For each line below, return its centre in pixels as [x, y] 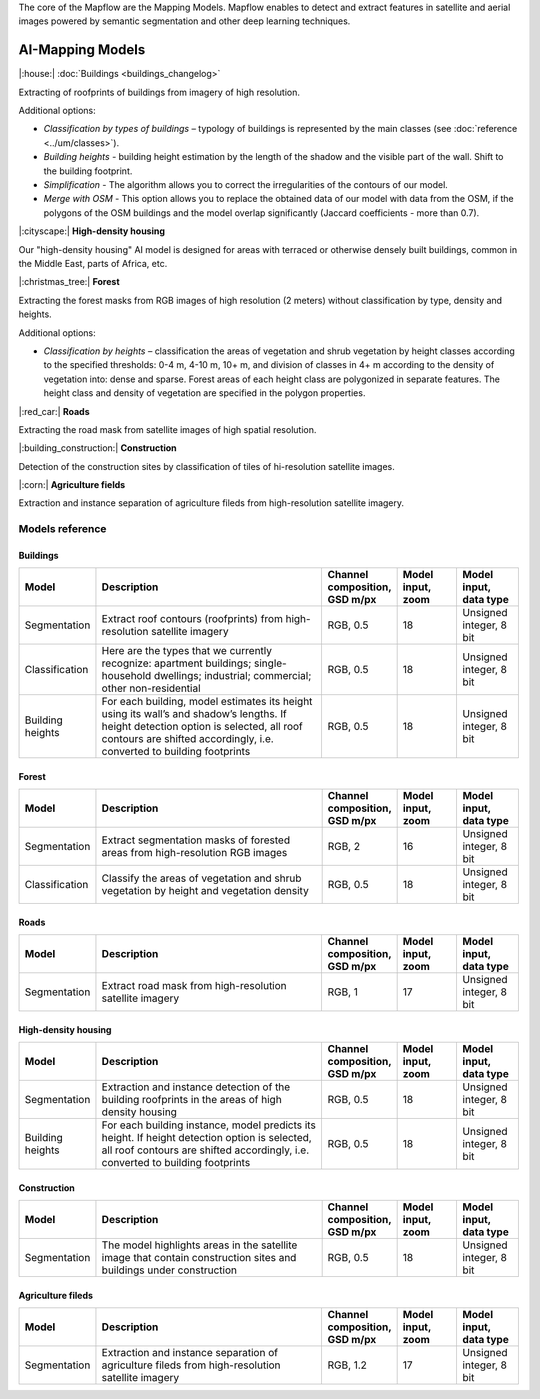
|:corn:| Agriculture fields [72, 485]
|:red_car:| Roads [54, 411]
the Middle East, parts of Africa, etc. [93, 263]
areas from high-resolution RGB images [194, 853]
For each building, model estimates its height [207, 702]
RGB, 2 [343, 847]
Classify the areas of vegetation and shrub [201, 878]
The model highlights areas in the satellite [199, 1245]
